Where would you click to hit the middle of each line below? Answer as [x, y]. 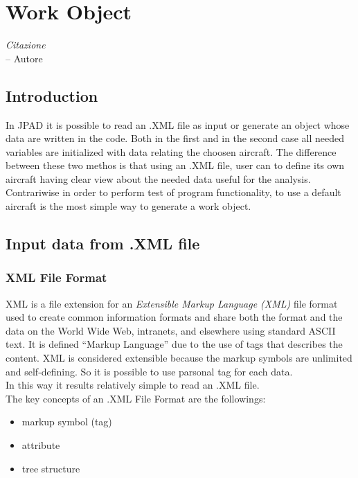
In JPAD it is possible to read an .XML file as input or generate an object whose [178, 124]
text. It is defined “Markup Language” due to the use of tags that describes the [174, 344]
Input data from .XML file [103, 244]
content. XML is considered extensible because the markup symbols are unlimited [179, 358]
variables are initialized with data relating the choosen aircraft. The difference [171, 151]
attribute [41, 445]
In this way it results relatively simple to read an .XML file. [133, 385]
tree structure [51, 468]
